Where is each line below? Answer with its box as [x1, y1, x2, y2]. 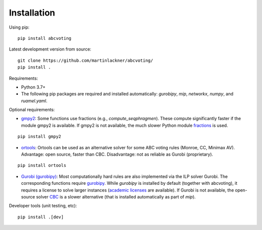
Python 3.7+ [21, 84, 46, 90]
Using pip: [9, 24, 30, 30]
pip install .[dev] [17, 214, 64, 220]
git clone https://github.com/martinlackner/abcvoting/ [17, 57, 153, 63]
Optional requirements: [9, 107, 55, 113]
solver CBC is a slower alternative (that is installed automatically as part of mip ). [36, 194, 196, 199]
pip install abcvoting [17, 35, 72, 41]
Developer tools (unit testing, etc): [9, 203, 77, 209]
